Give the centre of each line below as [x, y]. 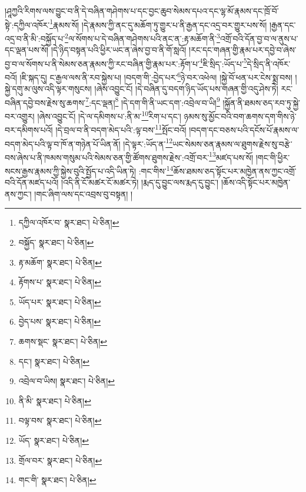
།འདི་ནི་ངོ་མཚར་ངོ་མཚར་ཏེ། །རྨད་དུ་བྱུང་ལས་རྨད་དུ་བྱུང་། [140, 182]
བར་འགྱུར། [20, 116]
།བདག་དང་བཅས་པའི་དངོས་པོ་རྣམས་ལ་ [244, 129]
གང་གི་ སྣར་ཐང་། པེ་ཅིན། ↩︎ [57, 480]
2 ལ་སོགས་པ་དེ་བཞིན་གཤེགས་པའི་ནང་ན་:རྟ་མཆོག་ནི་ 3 [142, 37]
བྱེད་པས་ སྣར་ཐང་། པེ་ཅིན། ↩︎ [60, 321]
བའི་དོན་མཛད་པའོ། [32, 182]
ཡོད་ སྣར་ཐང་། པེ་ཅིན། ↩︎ [54, 440]
